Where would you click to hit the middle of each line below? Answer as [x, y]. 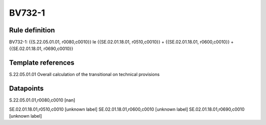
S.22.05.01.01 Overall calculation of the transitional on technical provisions [84, 75]
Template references [42, 63]
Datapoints [26, 88]
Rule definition [32, 30]
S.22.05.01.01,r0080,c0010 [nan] [42, 100]
